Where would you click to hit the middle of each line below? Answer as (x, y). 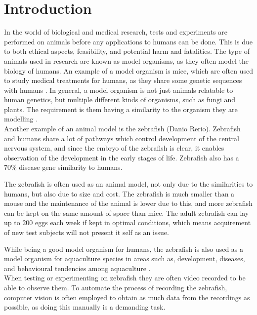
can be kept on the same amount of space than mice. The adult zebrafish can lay (127, 213)
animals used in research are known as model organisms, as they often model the (126, 60)
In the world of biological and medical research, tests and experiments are (116, 32)
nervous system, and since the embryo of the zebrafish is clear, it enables (114, 148)
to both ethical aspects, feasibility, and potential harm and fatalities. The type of (127, 51)
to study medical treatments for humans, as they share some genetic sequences (123, 80)
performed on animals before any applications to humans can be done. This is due (128, 41)
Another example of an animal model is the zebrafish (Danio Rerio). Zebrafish (122, 129)
